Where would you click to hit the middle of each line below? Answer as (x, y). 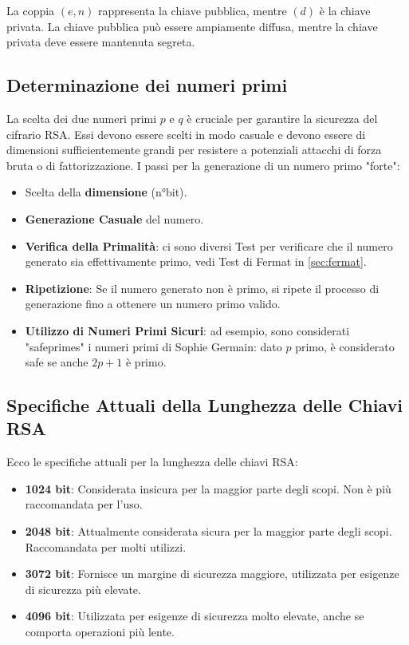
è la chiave (345, 10)
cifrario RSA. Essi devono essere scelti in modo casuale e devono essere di (186, 134)
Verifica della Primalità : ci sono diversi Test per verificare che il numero (209, 245)
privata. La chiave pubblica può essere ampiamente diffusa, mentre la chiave (192, 26)
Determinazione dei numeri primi (147, 85)
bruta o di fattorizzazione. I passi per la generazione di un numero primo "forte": (203, 165)
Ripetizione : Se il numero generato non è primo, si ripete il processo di (202, 288)
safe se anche (57, 362)
